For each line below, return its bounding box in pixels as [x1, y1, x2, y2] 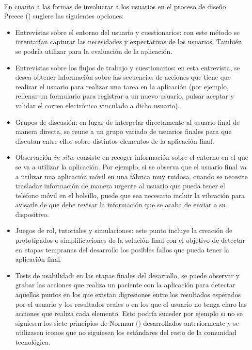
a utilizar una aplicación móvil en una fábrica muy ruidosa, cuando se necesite [15, 171, 248, 181]
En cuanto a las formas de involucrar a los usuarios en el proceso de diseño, [4, 1, 228, 11]
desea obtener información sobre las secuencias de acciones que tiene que [15, 72, 231, 82]
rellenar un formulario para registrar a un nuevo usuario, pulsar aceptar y [15, 91, 234, 101]
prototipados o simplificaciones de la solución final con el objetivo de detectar [15, 235, 245, 245]
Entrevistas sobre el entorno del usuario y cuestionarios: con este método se [15, 27, 240, 37]
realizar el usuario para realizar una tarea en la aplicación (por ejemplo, [15, 81, 229, 91]
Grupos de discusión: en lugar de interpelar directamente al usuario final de [15, 117, 240, 127]
